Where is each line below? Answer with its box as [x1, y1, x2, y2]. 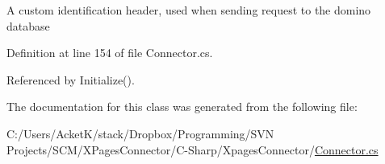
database [6, 17, 50, 34]
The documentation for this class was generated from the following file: [6, 98, 358, 115]
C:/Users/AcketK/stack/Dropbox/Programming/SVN [6, 125, 274, 141]
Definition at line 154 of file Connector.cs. [6, 44, 213, 61]
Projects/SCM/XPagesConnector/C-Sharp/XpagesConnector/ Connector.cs [6, 141, 379, 158]
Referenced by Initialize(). [6, 71, 135, 88]
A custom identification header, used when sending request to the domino [6, 2, 371, 18]
